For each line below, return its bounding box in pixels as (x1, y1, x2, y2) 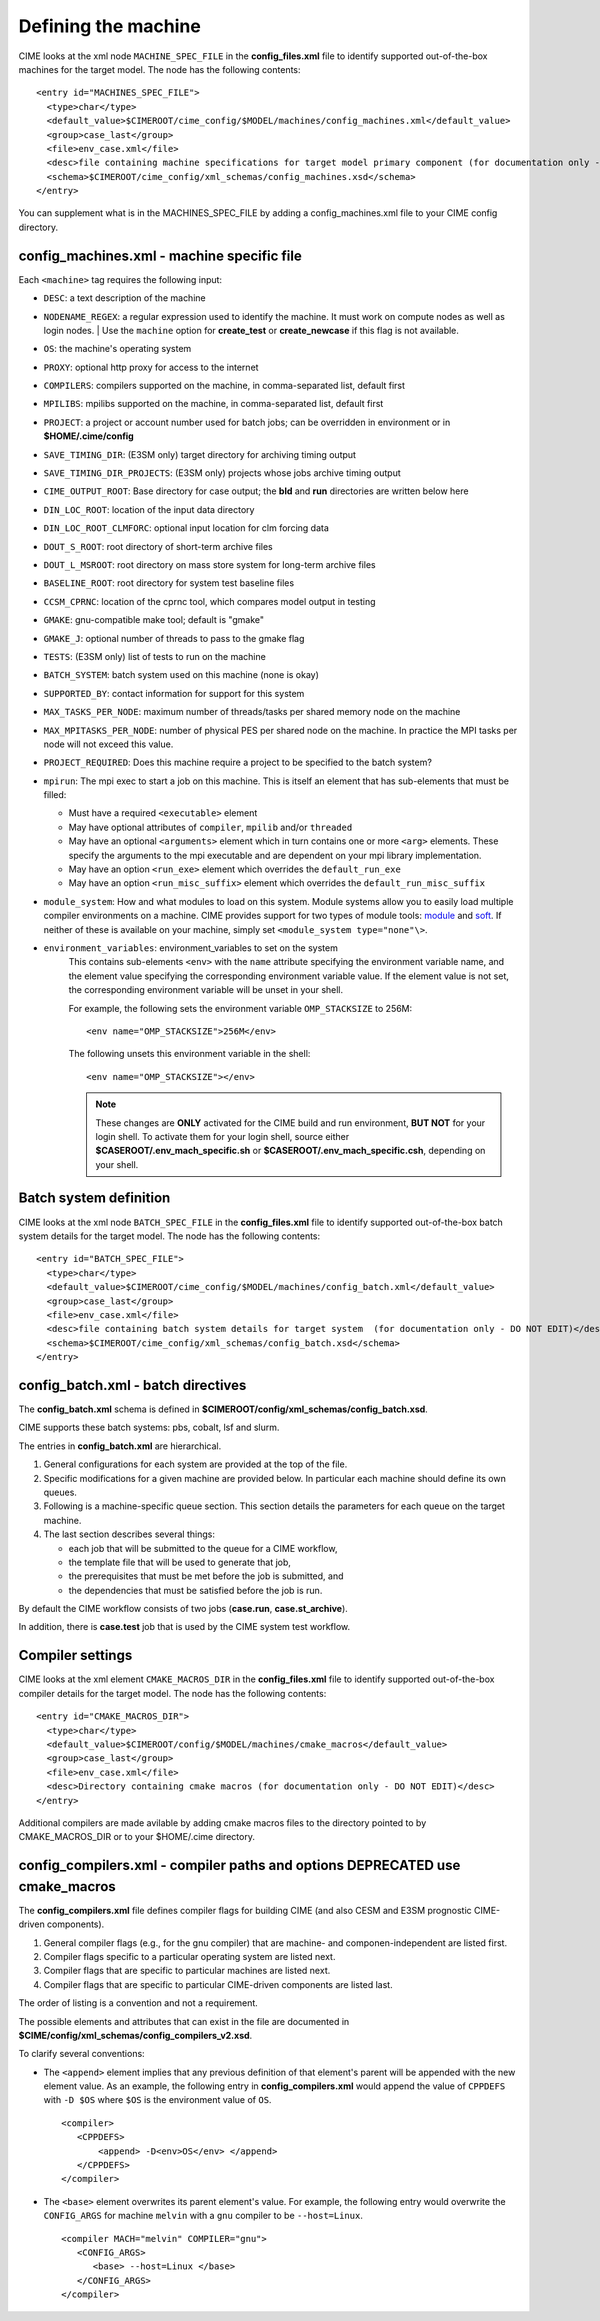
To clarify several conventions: (18, 2048, 145, 2060)
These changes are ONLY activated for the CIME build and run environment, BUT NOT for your (95, 1116, 486, 1129)
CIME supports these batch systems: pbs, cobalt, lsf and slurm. (18, 1421, 280, 1434)
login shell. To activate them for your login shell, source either (95, 1130, 350, 1142)
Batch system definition (18, 1190, 171, 1207)
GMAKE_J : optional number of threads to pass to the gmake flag (43, 632, 305, 644)
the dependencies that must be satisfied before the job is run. (68, 1584, 323, 1596)
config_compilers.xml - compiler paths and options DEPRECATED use (18, 1857, 461, 1874)
